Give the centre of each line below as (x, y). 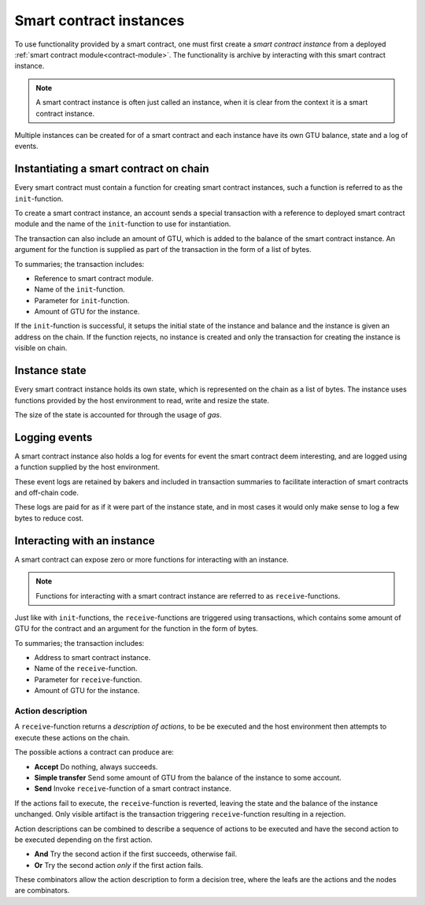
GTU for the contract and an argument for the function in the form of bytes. (137, 629)
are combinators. (42, 891)
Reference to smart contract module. (94, 278)
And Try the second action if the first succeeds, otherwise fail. (136, 854)
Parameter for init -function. (82, 300)
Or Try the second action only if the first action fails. (119, 865)
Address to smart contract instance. (92, 658)
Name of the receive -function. (86, 669)
